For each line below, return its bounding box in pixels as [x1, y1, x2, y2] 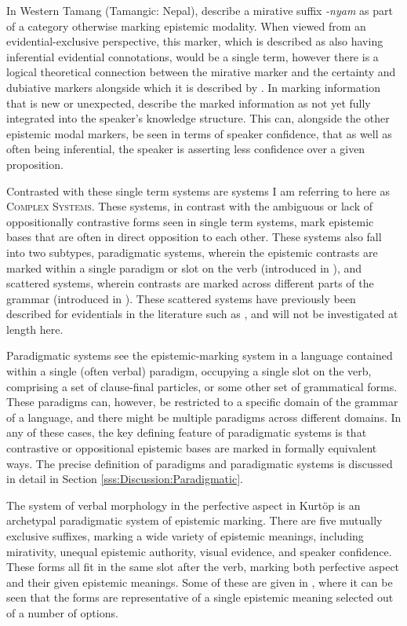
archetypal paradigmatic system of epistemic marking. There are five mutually [6, 512, 383, 529]
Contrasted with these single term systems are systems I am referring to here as [6, 182, 390, 199]
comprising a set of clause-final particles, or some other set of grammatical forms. [6, 378, 398, 394]
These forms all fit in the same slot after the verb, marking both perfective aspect [6, 558, 400, 575]
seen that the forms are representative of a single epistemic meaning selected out [6, 589, 394, 606]
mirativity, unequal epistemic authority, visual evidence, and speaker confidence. [6, 543, 392, 559]
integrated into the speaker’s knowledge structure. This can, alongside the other [6, 110, 390, 126]
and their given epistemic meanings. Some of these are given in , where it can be [6, 573, 393, 590]
